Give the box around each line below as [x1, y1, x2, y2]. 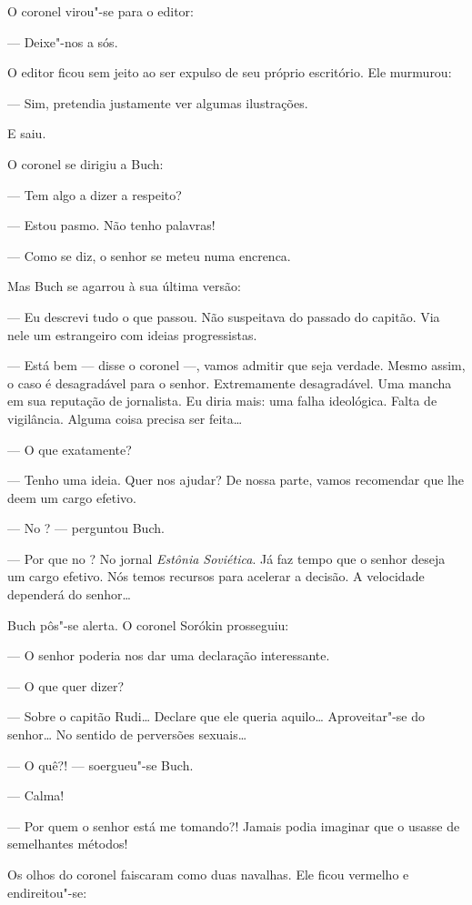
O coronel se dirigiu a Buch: [7, 154, 164, 173]
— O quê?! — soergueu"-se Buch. [7, 755, 194, 774]
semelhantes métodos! [7, 834, 128, 853]
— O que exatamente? [7, 439, 132, 458]
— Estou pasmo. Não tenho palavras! [7, 216, 216, 235]
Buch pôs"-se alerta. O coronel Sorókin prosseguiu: [7, 615, 289, 634]
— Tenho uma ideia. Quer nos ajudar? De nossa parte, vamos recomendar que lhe [7, 470, 464, 489]
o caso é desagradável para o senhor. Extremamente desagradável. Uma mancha [7, 373, 452, 392]
